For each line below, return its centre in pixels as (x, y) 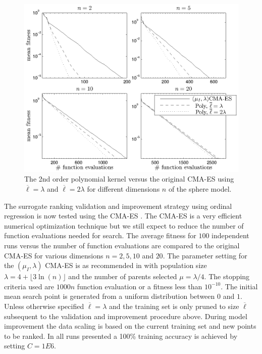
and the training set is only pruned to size (174, 306)
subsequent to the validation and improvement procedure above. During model (126, 316)
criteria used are (29, 286)
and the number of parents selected (123, 276)
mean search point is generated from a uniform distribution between (110, 296)
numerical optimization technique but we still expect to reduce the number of (124, 225)
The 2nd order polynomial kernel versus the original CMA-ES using (129, 179)
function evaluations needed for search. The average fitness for (100, 235)
